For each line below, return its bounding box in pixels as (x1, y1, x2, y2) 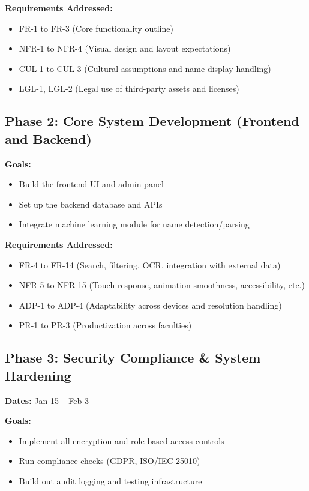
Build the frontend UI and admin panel (19, 178, 164, 190)
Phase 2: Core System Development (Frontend (5, 112, 299, 130)
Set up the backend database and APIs (19, 197, 163, 210)
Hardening (5, 366, 71, 384)
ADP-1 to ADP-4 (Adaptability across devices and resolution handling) (19, 298, 282, 311)
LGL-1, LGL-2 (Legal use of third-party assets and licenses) (19, 82, 239, 95)
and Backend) (5, 129, 92, 148)
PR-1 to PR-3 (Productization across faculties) (19, 319, 192, 331)
